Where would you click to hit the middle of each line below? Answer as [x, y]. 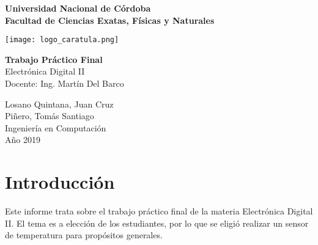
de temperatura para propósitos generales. [84, 235]
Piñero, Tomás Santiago [50, 116]
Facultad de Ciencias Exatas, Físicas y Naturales [110, 20]
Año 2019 [23, 140]
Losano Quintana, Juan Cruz [59, 104]
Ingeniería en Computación [56, 127]
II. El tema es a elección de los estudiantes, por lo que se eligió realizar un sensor [157, 223]
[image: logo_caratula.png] [62, 40]
